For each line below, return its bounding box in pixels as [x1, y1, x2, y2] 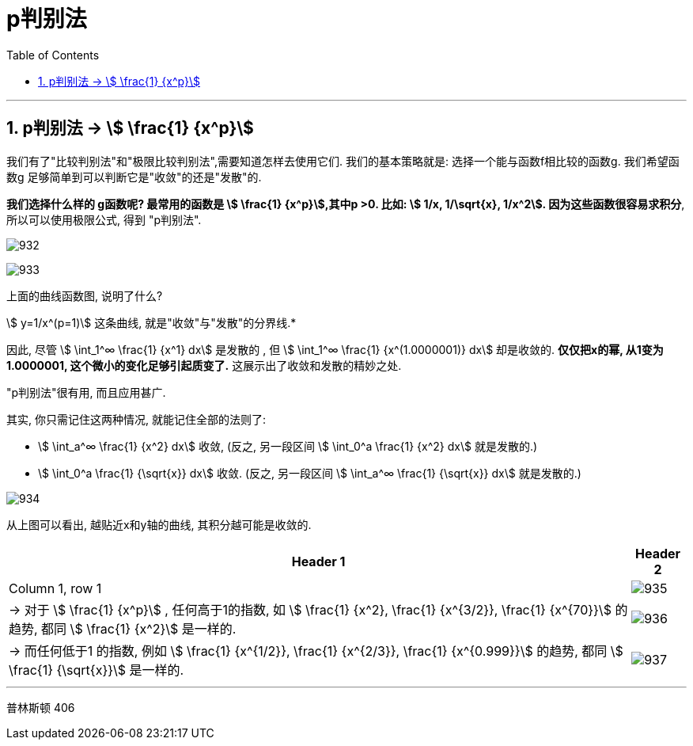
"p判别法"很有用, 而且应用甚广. [6, 385, 166, 399]
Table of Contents [6, 48, 100, 62]
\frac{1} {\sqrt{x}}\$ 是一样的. [9, 661, 184, 678]
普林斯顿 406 [6, 700, 75, 714]
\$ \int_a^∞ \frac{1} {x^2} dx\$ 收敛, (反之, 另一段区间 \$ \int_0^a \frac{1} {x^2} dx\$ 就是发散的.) [38, 439, 538, 453]
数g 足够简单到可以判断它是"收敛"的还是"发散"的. [6, 169, 262, 184]
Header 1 [291, 553, 346, 569]
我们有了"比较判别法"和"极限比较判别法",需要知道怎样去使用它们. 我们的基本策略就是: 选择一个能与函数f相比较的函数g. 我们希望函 [6, 154, 680, 168]
